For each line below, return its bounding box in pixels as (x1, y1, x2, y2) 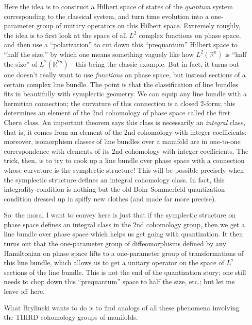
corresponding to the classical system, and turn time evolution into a (4, 11, 209, 21)
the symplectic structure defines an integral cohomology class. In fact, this (4, 174, 225, 184)
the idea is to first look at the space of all (4, 30, 127, 40)
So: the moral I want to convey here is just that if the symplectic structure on (4, 210, 236, 220)
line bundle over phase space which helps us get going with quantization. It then (4, 229, 243, 239)
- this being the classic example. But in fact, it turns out (71, 58, 239, 69)
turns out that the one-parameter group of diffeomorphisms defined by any (4, 238, 226, 249)
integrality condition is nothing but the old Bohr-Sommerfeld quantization (4, 184, 225, 194)
